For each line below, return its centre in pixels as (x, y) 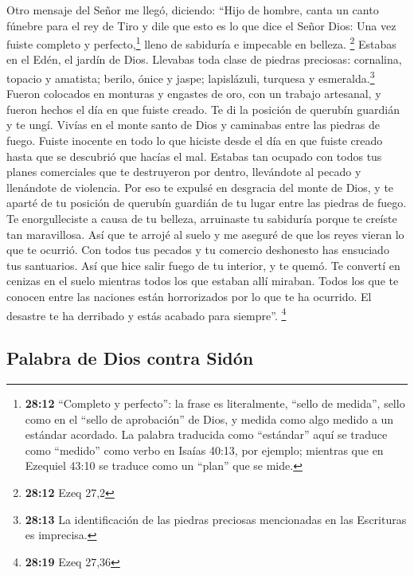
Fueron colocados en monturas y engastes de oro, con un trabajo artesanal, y (194, 94)
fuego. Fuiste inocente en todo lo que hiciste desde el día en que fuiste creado (195, 141)
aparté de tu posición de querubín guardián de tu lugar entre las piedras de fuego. (207, 203)
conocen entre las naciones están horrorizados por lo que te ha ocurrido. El (189, 296)
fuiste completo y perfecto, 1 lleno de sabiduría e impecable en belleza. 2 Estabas (201, 43)
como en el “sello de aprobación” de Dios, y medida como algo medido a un (209, 419)
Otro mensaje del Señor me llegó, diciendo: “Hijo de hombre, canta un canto (193, 10)
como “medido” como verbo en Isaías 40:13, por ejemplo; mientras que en (204, 450)
